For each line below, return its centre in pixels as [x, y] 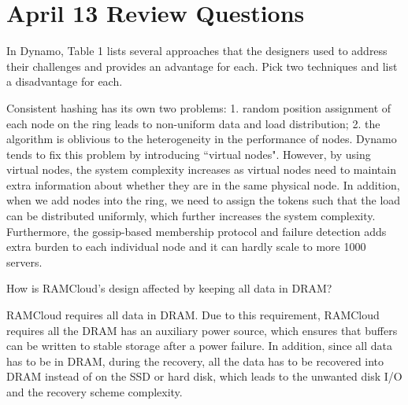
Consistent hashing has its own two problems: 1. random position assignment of [199, 107]
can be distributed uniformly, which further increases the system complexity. [191, 216]
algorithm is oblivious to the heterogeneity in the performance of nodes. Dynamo [202, 139]
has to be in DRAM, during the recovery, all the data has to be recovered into [195, 361]
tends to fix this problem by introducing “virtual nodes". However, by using [189, 154]
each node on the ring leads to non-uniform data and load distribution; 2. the [193, 123]
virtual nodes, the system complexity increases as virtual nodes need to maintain [201, 169]
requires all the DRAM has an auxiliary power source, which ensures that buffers [202, 330]
